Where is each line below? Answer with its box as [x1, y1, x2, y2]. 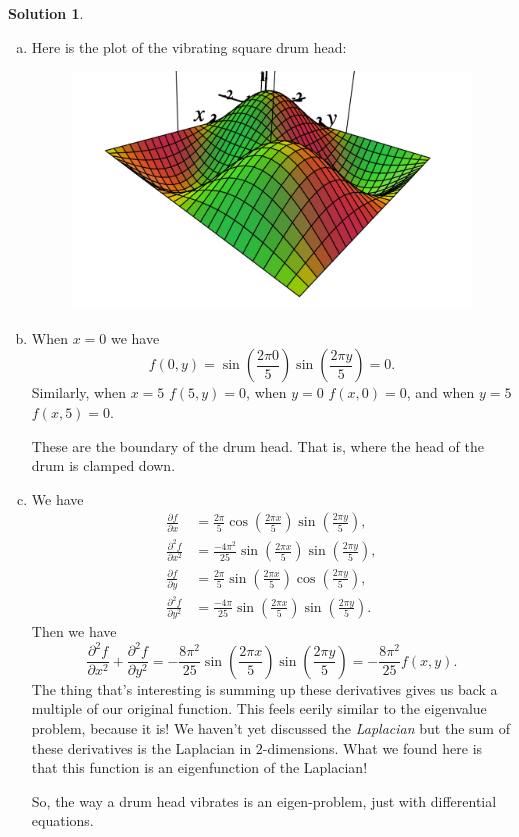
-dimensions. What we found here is [262, 737, 483, 758]
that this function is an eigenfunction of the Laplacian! [31, 757, 368, 778]
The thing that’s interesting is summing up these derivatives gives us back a [31, 678, 498, 699]
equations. [31, 810, 94, 831]
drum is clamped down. [31, 455, 176, 476]
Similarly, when [31, 382, 126, 403]
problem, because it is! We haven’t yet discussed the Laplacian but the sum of [31, 718, 510, 739]
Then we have [31, 621, 117, 642]
